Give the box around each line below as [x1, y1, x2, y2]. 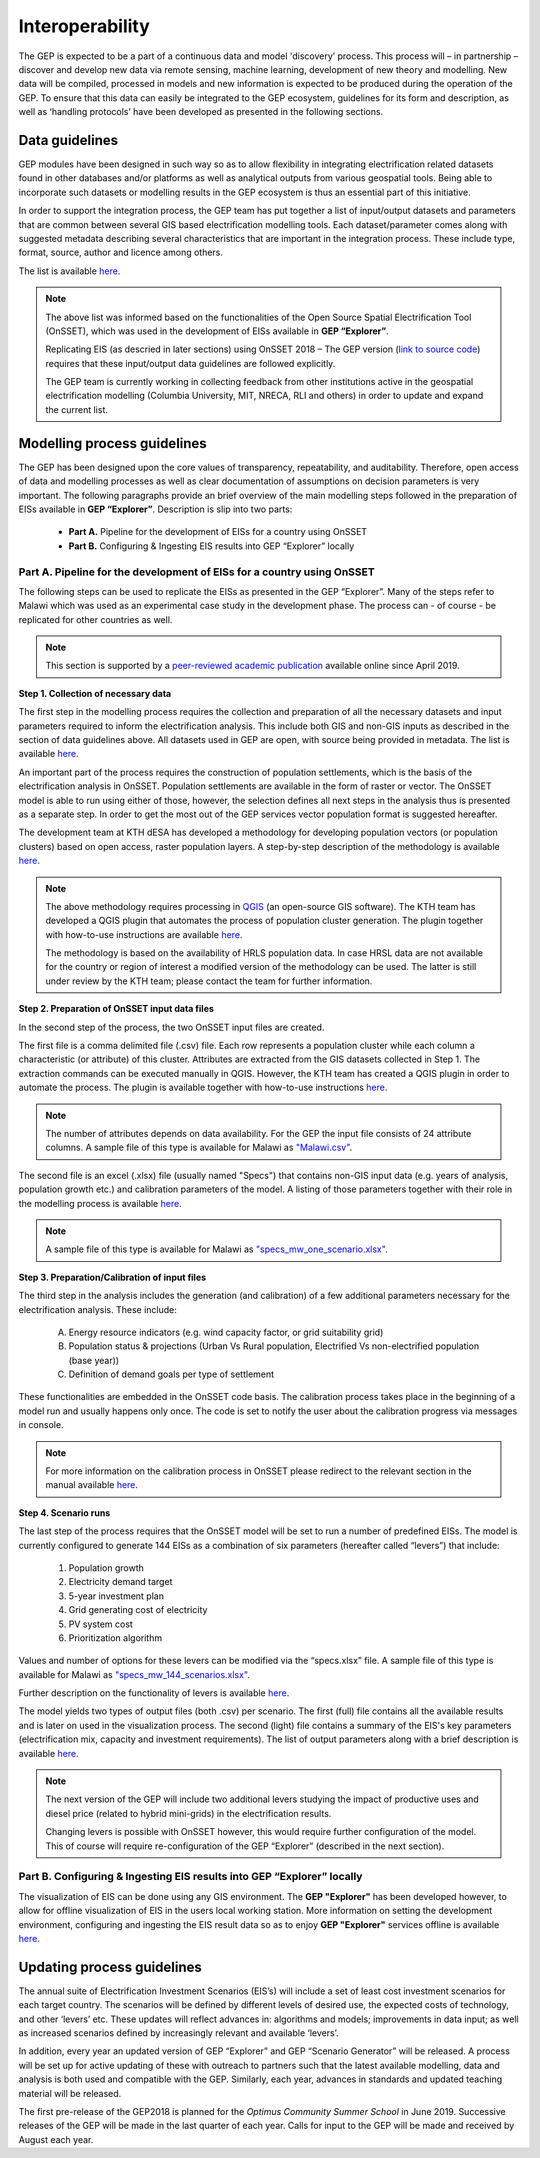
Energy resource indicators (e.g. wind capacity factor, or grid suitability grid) [68, 1326, 384, 1338]
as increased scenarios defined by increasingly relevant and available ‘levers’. [18, 2027, 339, 2039]
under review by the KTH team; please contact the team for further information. [45, 975, 373, 987]
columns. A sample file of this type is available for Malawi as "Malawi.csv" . [45, 1141, 353, 1154]
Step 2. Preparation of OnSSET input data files [18, 1003, 215, 1015]
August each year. [18, 2133, 94, 2145]
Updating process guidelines [18, 1958, 202, 1975]
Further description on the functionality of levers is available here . [18, 1687, 290, 1699]
